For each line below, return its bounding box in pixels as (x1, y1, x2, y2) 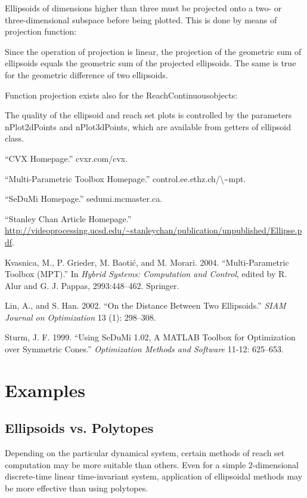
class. (5, 132, 24, 145)
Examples (5, 377, 85, 402)
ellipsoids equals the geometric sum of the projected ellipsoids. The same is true (5, 57, 296, 69)
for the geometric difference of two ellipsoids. (5, 68, 168, 81)
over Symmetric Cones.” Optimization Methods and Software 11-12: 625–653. (5, 343, 284, 355)
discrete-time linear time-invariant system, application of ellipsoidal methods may (5, 470, 303, 482)
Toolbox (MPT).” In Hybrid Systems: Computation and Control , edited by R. (5, 268, 287, 280)
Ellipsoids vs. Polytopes (5, 419, 154, 437)
